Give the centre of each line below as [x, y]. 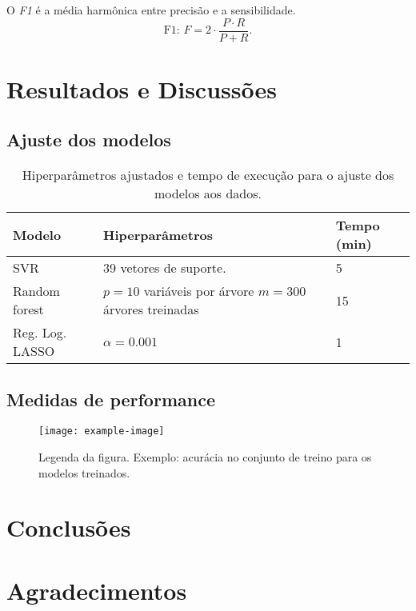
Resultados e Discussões [142, 88]
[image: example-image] [102, 431]
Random [36, 291]
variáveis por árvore [199, 291]
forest [28, 309]
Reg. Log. [40, 333]
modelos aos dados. [208, 194]
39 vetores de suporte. [165, 268]
